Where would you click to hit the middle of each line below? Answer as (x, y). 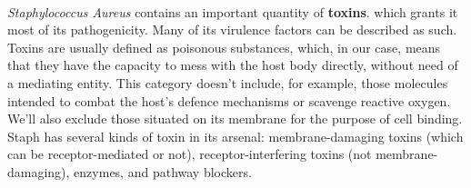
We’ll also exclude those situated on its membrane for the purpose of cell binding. (235, 119)
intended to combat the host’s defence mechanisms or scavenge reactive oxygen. (229, 100)
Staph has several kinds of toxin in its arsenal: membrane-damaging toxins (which (235, 136)
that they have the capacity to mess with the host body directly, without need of (233, 65)
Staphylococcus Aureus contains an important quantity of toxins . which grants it (233, 11)
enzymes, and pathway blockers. (163, 171)
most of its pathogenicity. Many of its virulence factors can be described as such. (232, 30)
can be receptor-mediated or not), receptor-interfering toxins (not (190, 154)
